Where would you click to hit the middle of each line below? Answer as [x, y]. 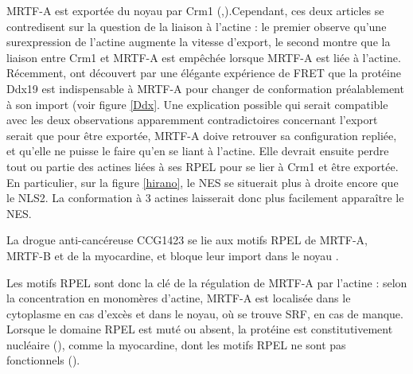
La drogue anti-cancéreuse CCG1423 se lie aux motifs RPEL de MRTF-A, [187, 240]
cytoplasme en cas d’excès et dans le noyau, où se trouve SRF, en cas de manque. [205, 313]
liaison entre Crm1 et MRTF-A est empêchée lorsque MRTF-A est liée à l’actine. [204, 57]
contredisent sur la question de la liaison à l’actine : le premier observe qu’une [197, 26]
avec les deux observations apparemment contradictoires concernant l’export [192, 120]
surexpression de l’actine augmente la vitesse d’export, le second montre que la [199, 42]
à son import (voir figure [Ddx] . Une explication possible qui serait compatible [197, 104]
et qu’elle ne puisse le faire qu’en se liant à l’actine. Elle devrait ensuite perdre [198, 151]
